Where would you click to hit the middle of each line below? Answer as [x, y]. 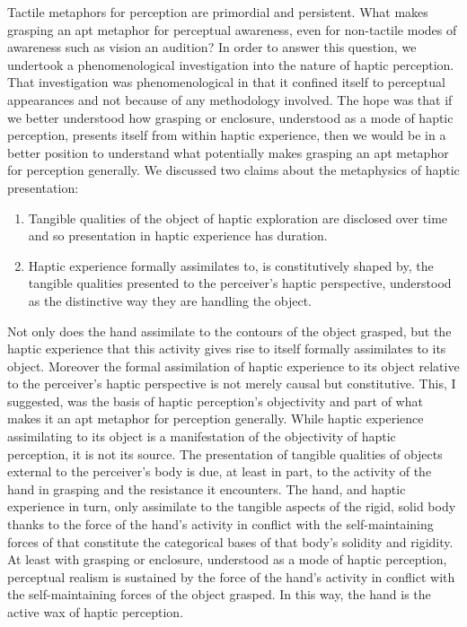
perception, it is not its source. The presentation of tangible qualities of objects [225, 453]
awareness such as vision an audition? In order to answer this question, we [212, 47]
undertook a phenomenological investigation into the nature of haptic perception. [231, 64]
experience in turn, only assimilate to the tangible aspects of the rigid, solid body [232, 506]
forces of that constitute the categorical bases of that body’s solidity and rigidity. [230, 541]
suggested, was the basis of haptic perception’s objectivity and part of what [215, 401]
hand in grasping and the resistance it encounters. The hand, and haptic [207, 488]
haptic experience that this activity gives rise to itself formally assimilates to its [227, 348]
